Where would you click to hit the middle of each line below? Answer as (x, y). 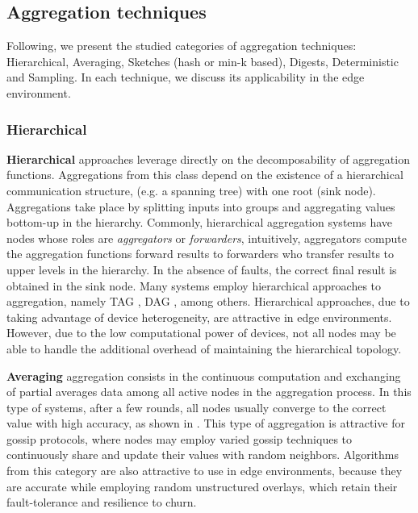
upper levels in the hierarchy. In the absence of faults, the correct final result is (202, 269)
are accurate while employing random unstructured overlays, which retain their (202, 486)
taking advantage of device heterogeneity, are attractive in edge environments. (199, 317)
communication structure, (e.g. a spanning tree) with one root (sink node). (191, 190)
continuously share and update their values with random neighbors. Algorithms (203, 455)
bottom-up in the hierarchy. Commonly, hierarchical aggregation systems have (199, 222)
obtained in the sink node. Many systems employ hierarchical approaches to (194, 285)
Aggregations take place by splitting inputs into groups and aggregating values (201, 206)
